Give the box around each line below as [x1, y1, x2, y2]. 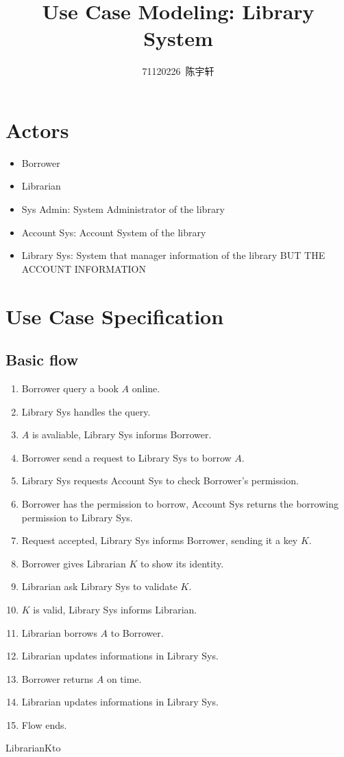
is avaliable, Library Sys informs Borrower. [32, 427, 212, 442]
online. [132, 381, 160, 395]
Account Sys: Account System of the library [21, 225, 206, 239]
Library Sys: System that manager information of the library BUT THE [21, 248, 325, 262]
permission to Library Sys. [21, 510, 133, 524]
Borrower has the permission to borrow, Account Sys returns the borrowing [21, 496, 339, 510]
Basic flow [5, 349, 79, 370]
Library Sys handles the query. [21, 404, 151, 418]
